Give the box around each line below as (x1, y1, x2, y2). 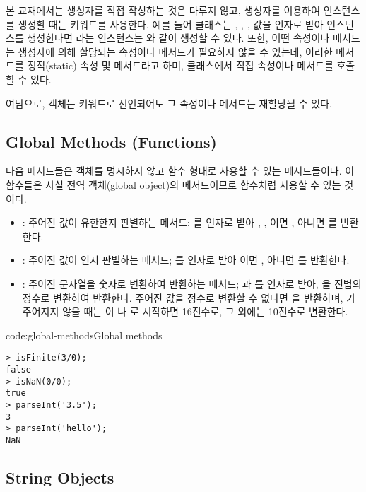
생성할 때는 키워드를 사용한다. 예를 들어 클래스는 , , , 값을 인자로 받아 (18, 16, 324, 31)
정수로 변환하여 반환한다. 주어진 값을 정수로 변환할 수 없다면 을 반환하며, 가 (22, 290, 356, 305)
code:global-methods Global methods (6, 327, 163, 342)
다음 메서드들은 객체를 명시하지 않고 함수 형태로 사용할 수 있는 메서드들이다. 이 (6, 163, 355, 178)
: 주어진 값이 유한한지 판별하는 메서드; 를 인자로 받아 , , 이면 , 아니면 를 (22, 215, 338, 230)
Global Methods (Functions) (6, 130, 217, 152)
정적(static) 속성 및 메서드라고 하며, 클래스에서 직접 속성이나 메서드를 (27, 58, 333, 73)
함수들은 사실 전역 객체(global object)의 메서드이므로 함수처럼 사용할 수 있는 (6, 177, 341, 192)
